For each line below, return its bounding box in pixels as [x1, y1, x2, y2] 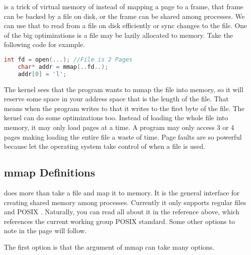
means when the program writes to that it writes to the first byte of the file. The [4, 103, 245, 113]
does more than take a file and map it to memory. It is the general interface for [4, 187, 240, 197]
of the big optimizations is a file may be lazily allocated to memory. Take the [4, 30, 233, 40]
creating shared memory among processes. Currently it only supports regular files [4, 197, 246, 207]
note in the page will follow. [4, 225, 87, 236]
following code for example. [4, 39, 85, 49]
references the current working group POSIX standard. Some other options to [4, 216, 235, 226]
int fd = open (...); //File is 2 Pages [4, 56, 133, 63]
